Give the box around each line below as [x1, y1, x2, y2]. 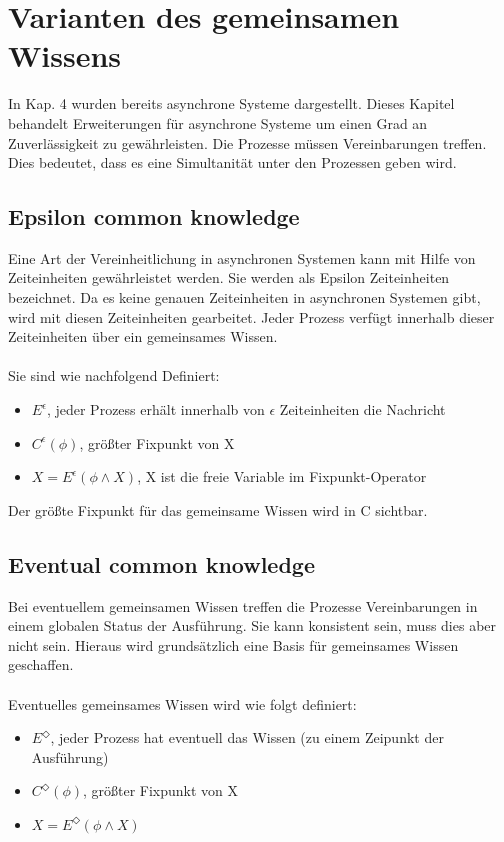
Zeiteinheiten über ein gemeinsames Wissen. [8, 326, 278, 347]
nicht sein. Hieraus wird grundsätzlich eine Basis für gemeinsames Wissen [8, 634, 459, 655]
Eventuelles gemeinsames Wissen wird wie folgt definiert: [8, 693, 357, 714]
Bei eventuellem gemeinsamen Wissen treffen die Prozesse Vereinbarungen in [8, 595, 478, 616]
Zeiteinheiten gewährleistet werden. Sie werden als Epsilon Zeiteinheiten [8, 267, 450, 288]
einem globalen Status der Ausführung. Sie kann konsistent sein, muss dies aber [8, 615, 497, 636]
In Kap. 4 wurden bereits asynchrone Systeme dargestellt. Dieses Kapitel [8, 93, 455, 114]
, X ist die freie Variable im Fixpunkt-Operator [137, 466, 427, 487]
